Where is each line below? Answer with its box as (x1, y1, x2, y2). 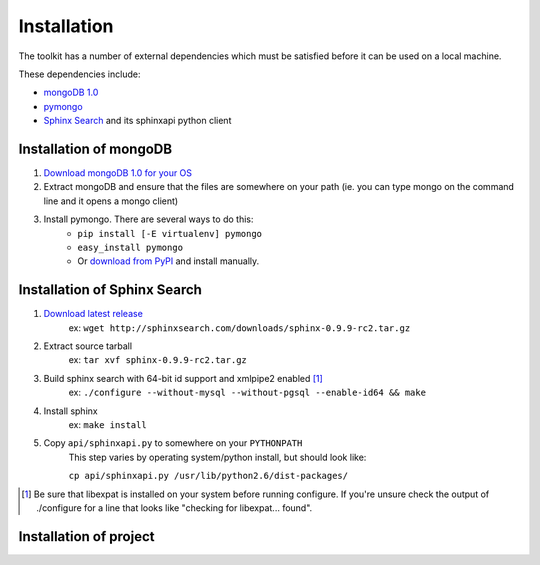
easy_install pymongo (77, 241, 184, 253)
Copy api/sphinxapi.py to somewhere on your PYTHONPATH (43, 437, 303, 449)
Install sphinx (43, 405, 99, 417)
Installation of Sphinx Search (18, 281, 202, 299)
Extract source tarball (43, 340, 133, 352)
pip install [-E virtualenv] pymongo (77, 228, 263, 239)
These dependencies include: (18, 68, 141, 80)
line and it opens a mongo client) (43, 195, 179, 207)
